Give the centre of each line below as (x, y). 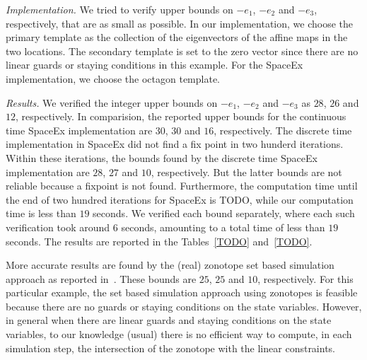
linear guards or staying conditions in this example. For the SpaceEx (155, 65)
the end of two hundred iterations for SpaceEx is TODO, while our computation (180, 199)
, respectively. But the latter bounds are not (246, 172)
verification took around (58, 227)
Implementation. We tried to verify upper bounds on (120, 9)
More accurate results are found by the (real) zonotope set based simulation (170, 265)
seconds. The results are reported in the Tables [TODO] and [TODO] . (159, 241)
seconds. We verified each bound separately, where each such (224, 213)
